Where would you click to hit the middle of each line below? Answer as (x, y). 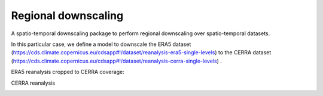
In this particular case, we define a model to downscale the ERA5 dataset (101, 44)
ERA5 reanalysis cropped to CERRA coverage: (68, 72)
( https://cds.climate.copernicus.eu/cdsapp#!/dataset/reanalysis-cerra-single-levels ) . (117, 61)
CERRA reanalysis (33, 83)
